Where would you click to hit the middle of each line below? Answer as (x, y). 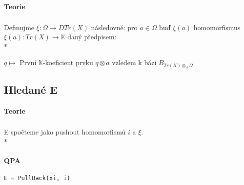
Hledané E (31, 90)
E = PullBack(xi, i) (37, 178)
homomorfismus (217, 27)
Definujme (19, 27)
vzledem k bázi (134, 62)
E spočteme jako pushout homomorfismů (65, 132)
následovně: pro (114, 27)
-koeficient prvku (68, 62)
